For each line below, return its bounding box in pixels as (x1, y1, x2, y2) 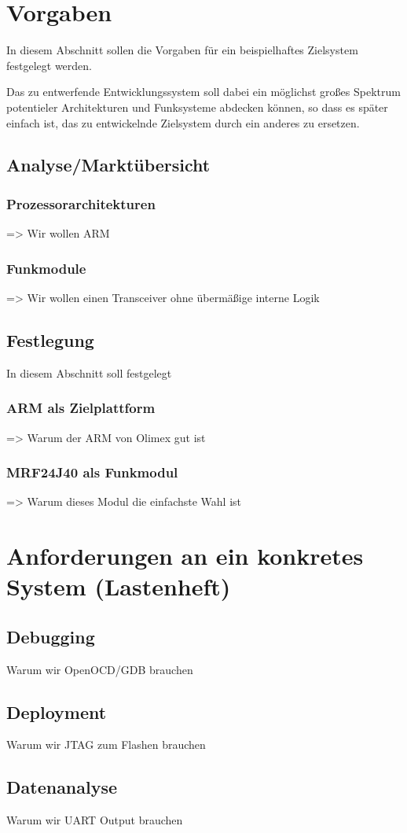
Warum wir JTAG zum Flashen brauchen (6, 736, 206, 753)
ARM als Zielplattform (6, 398, 156, 418)
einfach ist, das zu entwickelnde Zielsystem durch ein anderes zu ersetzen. (6, 114, 360, 131)
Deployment (6, 699, 107, 724)
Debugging (6, 624, 95, 648)
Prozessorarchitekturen (6, 194, 156, 213)
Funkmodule (6, 258, 86, 278)
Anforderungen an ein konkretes (6, 540, 364, 572)
